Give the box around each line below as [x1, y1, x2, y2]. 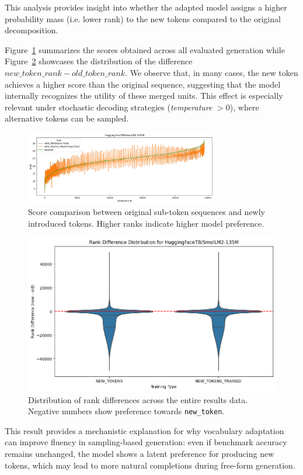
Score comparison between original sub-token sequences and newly [28, 205, 266, 217]
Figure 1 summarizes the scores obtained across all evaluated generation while [5, 43, 285, 56]
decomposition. [5, 24, 58, 36]
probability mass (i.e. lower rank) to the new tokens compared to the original [5, 12, 281, 25]
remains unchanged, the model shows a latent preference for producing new [5, 448, 274, 460]
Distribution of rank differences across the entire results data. [28, 393, 248, 405]
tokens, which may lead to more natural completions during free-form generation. [5, 459, 295, 471]
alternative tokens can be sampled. [5, 112, 129, 124]
